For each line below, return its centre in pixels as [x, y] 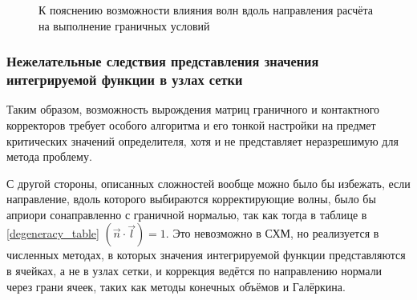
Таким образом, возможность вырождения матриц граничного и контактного [193, 109]
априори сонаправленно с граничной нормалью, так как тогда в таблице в [187, 214]
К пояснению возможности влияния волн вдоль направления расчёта [206, 10]
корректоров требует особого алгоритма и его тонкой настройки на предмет [191, 124]
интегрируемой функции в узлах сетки [125, 80]
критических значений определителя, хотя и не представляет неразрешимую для [202, 140]
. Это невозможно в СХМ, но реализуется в [272, 233]
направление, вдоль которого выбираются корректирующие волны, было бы [191, 199]
